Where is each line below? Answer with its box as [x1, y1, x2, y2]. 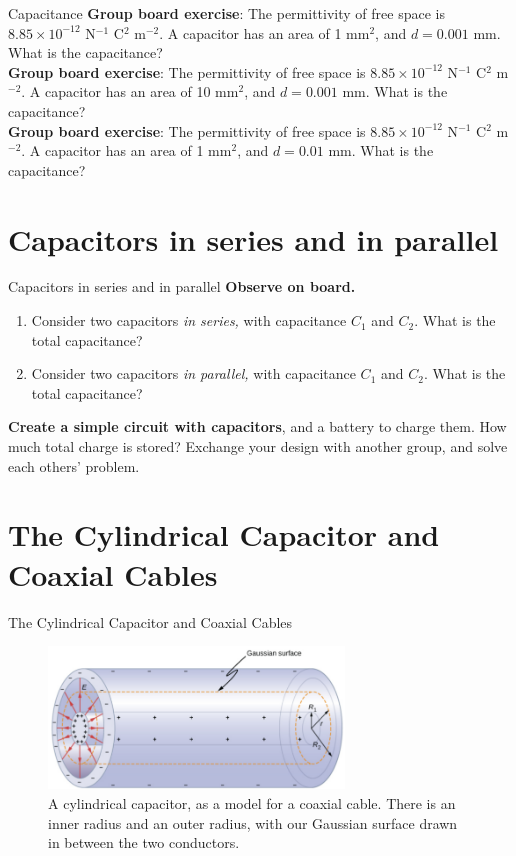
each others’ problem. [8, 455, 140, 476]
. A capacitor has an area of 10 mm [21, 81, 239, 102]
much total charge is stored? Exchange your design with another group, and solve [8, 436, 508, 457]
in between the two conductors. [48, 832, 240, 853]
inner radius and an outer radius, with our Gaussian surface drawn [48, 812, 458, 833]
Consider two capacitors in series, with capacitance [31, 310, 347, 331]
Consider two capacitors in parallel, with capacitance [31, 363, 356, 384]
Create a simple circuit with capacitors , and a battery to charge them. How [8, 416, 507, 437]
